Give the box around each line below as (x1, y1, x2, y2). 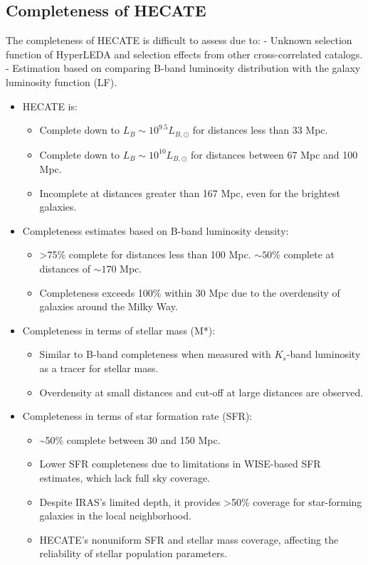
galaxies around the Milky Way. (39, 299, 178, 314)
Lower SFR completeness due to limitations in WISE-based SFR (39, 456, 321, 471)
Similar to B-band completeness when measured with (39, 347, 271, 361)
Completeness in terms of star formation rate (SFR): (22, 408, 253, 423)
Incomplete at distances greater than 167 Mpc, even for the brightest (39, 185, 340, 200)
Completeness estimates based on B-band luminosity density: (22, 223, 289, 238)
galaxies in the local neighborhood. (39, 508, 191, 523)
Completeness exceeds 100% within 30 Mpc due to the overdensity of (39, 285, 340, 300)
